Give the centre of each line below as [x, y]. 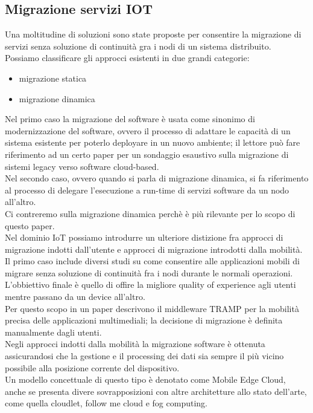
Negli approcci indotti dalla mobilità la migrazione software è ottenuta [135, 344]
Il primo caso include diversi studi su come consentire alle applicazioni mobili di [152, 261]
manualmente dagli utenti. [53, 332]
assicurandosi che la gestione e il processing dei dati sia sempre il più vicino [144, 356]
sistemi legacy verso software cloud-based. [82, 166]
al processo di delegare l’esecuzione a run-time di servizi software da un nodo [147, 190]
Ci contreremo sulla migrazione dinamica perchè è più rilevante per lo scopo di [150, 213]
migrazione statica [53, 78]
